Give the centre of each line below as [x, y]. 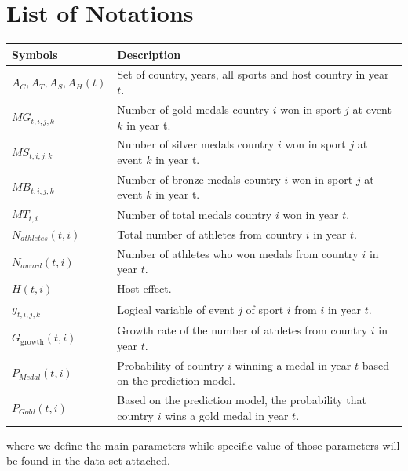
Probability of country [171, 365]
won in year [311, 214]
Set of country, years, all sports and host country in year [253, 74]
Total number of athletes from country [210, 234]
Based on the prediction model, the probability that [242, 399]
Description [149, 54]
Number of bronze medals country [199, 179]
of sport [265, 309]
